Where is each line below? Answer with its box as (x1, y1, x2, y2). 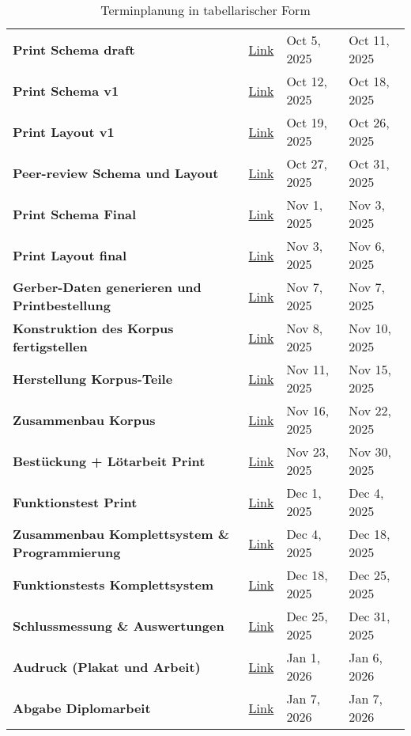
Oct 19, (286, 113, 327, 131)
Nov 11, (286, 360, 330, 378)
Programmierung (13, 543, 121, 561)
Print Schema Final (13, 204, 137, 223)
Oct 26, (349, 113, 390, 131)
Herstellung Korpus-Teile (13, 369, 173, 388)
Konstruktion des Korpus (13, 319, 174, 337)
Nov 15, (349, 360, 391, 378)
